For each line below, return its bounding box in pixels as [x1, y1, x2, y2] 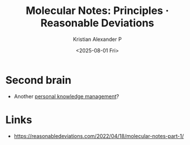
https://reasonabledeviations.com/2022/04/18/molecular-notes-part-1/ [13, 132, 184, 139]
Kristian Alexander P [73, 36, 122, 43]
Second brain [5, 73, 72, 87]
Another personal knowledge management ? [13, 93, 119, 100]
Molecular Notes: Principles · [25, 4, 170, 17]
